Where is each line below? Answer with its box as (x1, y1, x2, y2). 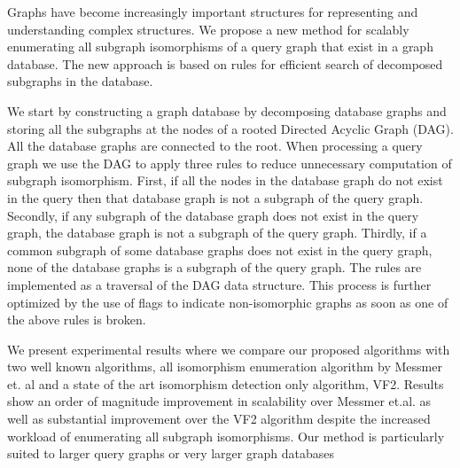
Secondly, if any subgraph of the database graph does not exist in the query (7, 206, 419, 224)
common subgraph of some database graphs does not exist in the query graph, (7, 240, 433, 259)
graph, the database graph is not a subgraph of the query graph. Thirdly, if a (7, 223, 427, 242)
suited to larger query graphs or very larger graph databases (7, 444, 334, 463)
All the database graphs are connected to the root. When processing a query (7, 136, 423, 155)
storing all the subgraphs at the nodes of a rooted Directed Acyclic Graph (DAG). (7, 119, 454, 137)
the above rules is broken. (7, 310, 146, 329)
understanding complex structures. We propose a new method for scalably (7, 19, 409, 38)
